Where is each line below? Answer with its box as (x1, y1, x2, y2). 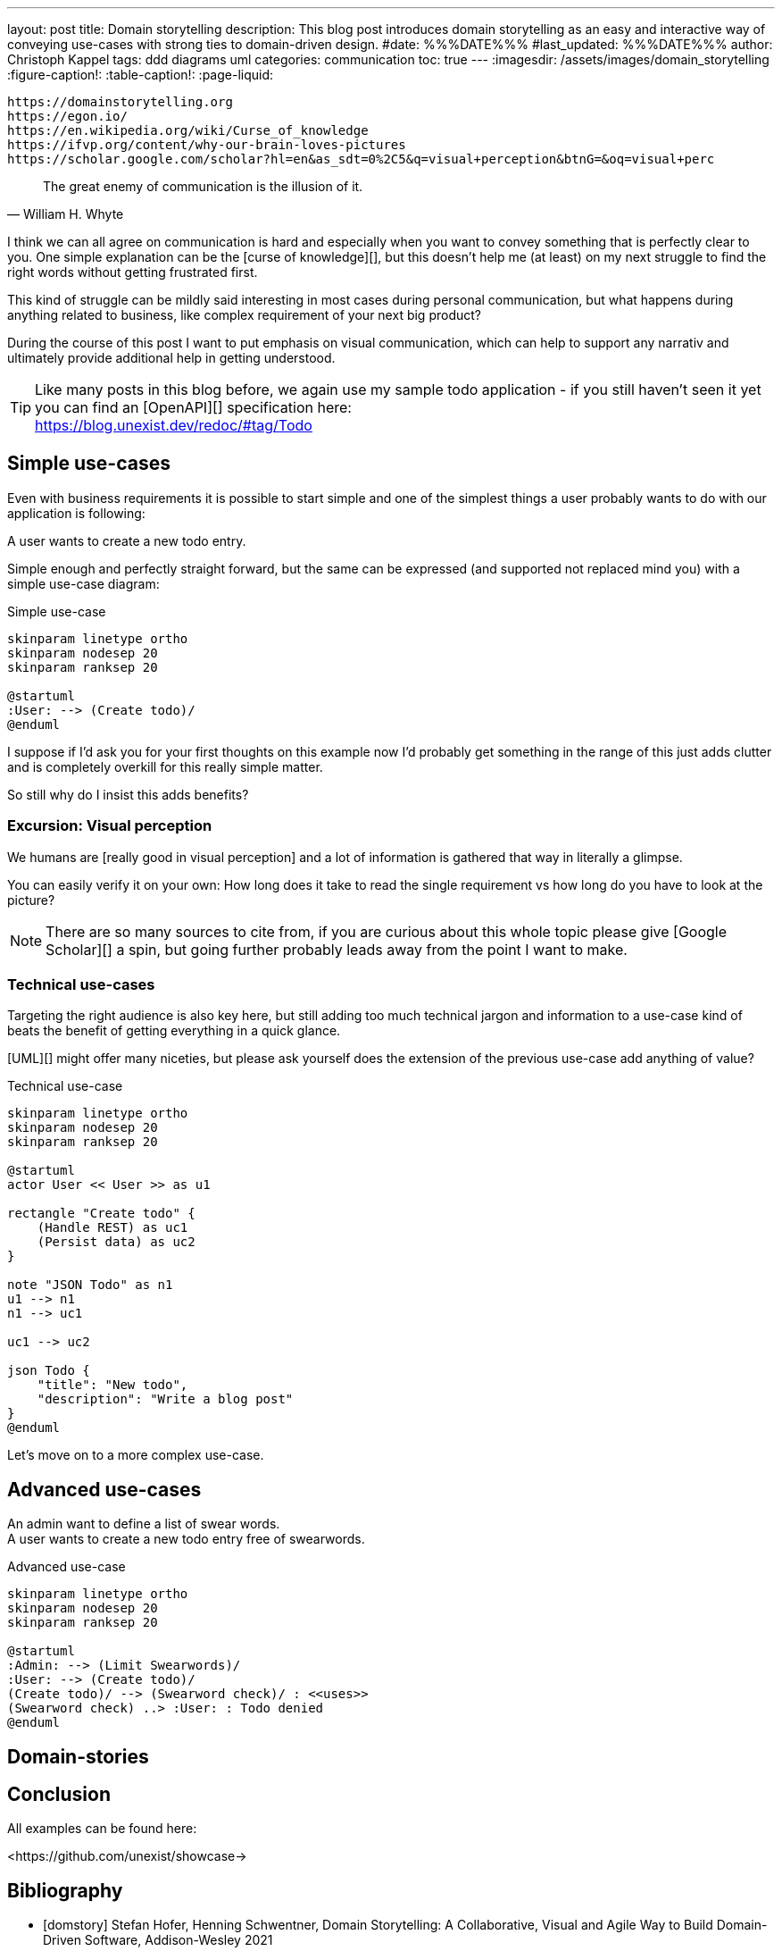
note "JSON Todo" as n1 (7, 1277, 173, 1293)
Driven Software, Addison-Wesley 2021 (43, 1932, 273, 1948)
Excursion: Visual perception (7, 816, 212, 835)
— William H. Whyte (7, 206, 124, 222)
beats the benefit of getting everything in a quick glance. (7, 1023, 341, 1039)
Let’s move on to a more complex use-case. (7, 1447, 264, 1463)
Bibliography (7, 1879, 123, 1902)
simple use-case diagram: (7, 575, 160, 591)
